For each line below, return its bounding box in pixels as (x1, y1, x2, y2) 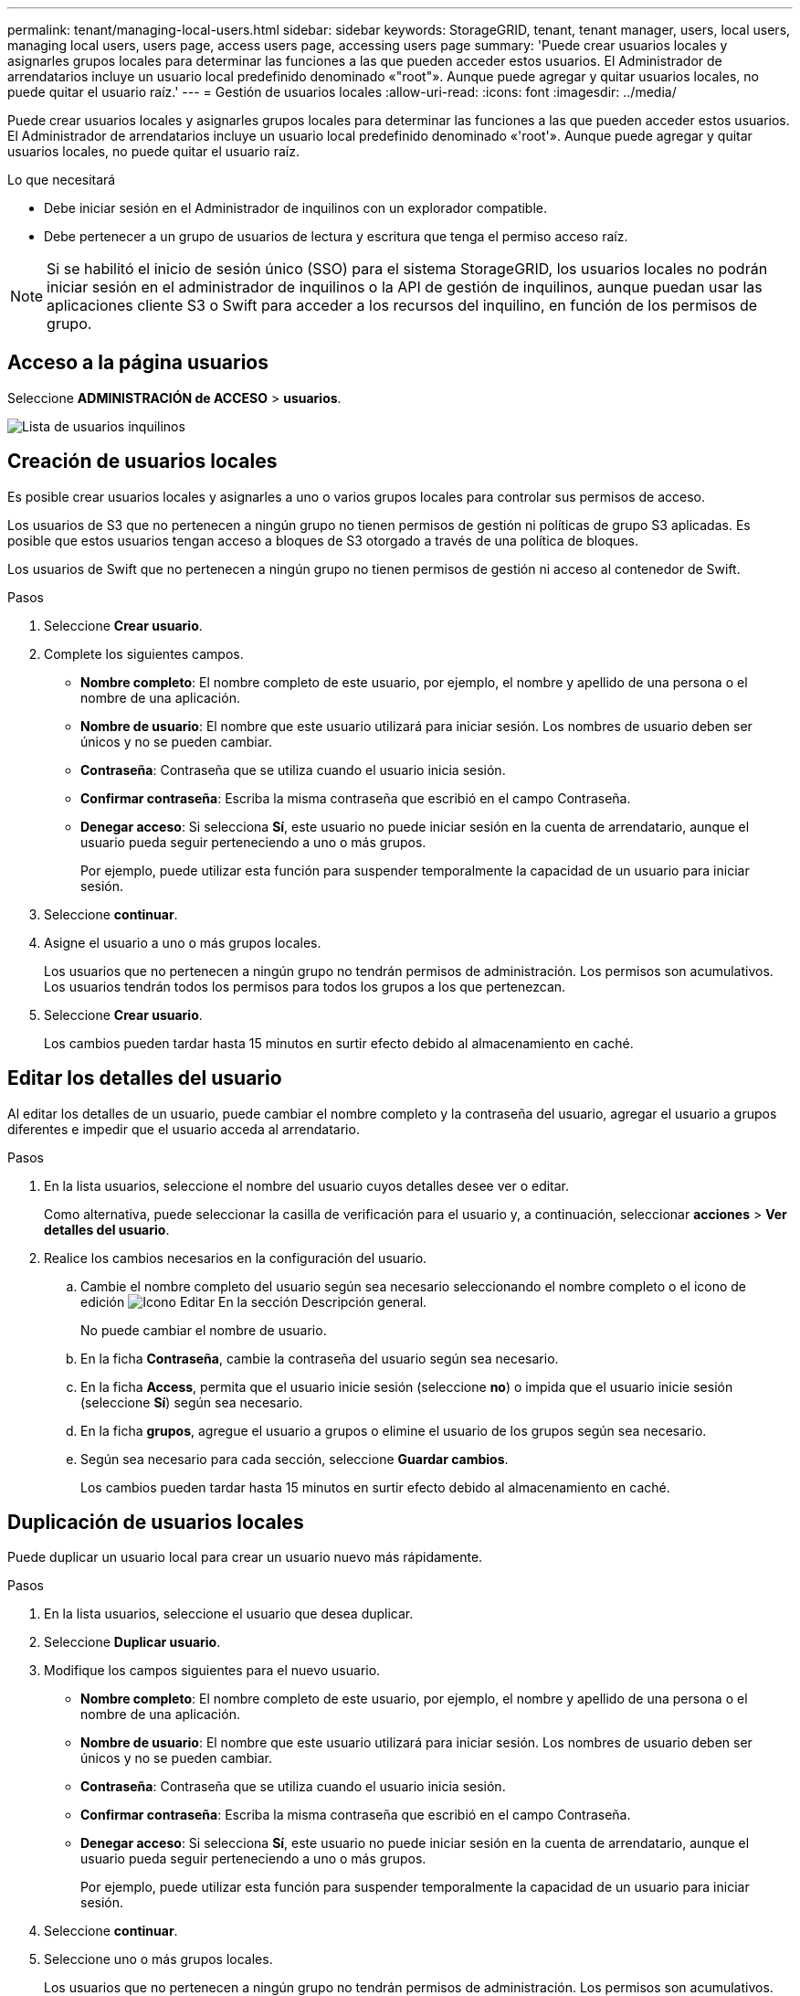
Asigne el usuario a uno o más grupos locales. (44, 934, 321, 950)
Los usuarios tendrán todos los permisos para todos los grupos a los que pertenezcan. (44, 978, 566, 994)
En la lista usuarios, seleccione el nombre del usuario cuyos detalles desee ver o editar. (44, 1177, 570, 1194)
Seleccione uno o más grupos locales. (44, 1951, 273, 1968)
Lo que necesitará (7, 172, 116, 187)
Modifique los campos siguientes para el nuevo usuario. (44, 1662, 381, 1679)
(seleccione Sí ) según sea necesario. (80, 1394, 303, 1410)
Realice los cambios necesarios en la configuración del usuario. (44, 1249, 427, 1266)
